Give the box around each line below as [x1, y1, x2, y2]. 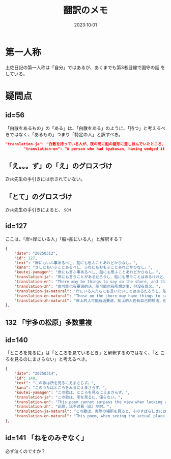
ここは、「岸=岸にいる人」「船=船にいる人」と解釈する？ [5, 236, 123, 242]
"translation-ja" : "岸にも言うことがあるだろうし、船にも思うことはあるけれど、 [14, 274, 167, 280]
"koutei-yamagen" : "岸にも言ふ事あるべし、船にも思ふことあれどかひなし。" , [14, 270, 161, 275]
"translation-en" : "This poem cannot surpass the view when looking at [14, 400, 169, 405]
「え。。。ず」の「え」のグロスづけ [5, 161, 112, 170]
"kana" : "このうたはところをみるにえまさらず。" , [14, 385, 108, 390]
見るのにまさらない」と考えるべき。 [14, 356, 90, 362]
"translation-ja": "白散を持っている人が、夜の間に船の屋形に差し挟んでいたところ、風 [5, 141, 169, 146]
